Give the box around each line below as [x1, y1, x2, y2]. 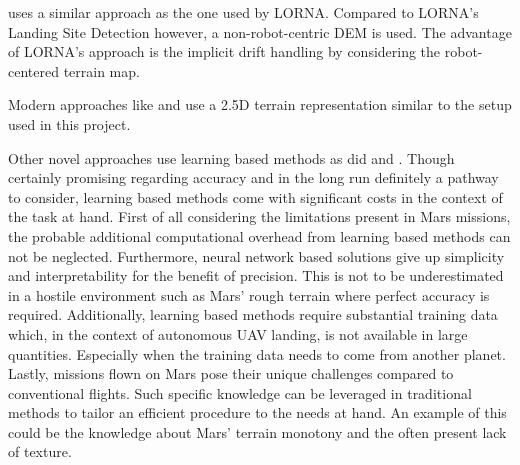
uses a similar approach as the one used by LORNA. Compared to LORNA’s [8, 2, 479, 22]
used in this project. [8, 113, 131, 134]
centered [8, 60, 59, 81]
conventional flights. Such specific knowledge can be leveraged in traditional [8, 382, 472, 403]
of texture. [8, 441, 72, 462]
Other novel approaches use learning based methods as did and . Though [8, 147, 455, 168]
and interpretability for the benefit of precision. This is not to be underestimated [8, 265, 504, 286]
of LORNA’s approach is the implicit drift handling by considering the [8, 41, 441, 62]
